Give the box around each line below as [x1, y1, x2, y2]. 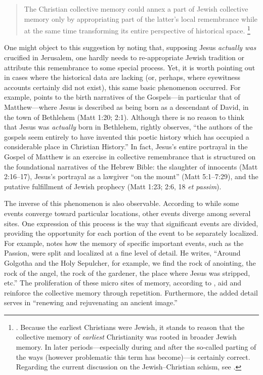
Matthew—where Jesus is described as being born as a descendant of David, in [4, 102, 249, 112]
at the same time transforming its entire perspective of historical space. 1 [24, 24, 250, 35]
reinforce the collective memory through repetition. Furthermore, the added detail [4, 287, 258, 298]
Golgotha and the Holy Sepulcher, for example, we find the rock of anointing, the [4, 257, 256, 268]
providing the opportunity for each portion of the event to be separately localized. [4, 228, 258, 238]
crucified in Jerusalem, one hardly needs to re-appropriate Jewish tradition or [4, 52, 245, 63]
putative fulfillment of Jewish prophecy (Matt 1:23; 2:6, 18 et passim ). [4, 181, 222, 191]
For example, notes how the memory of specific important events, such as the [4, 237, 244, 248]
